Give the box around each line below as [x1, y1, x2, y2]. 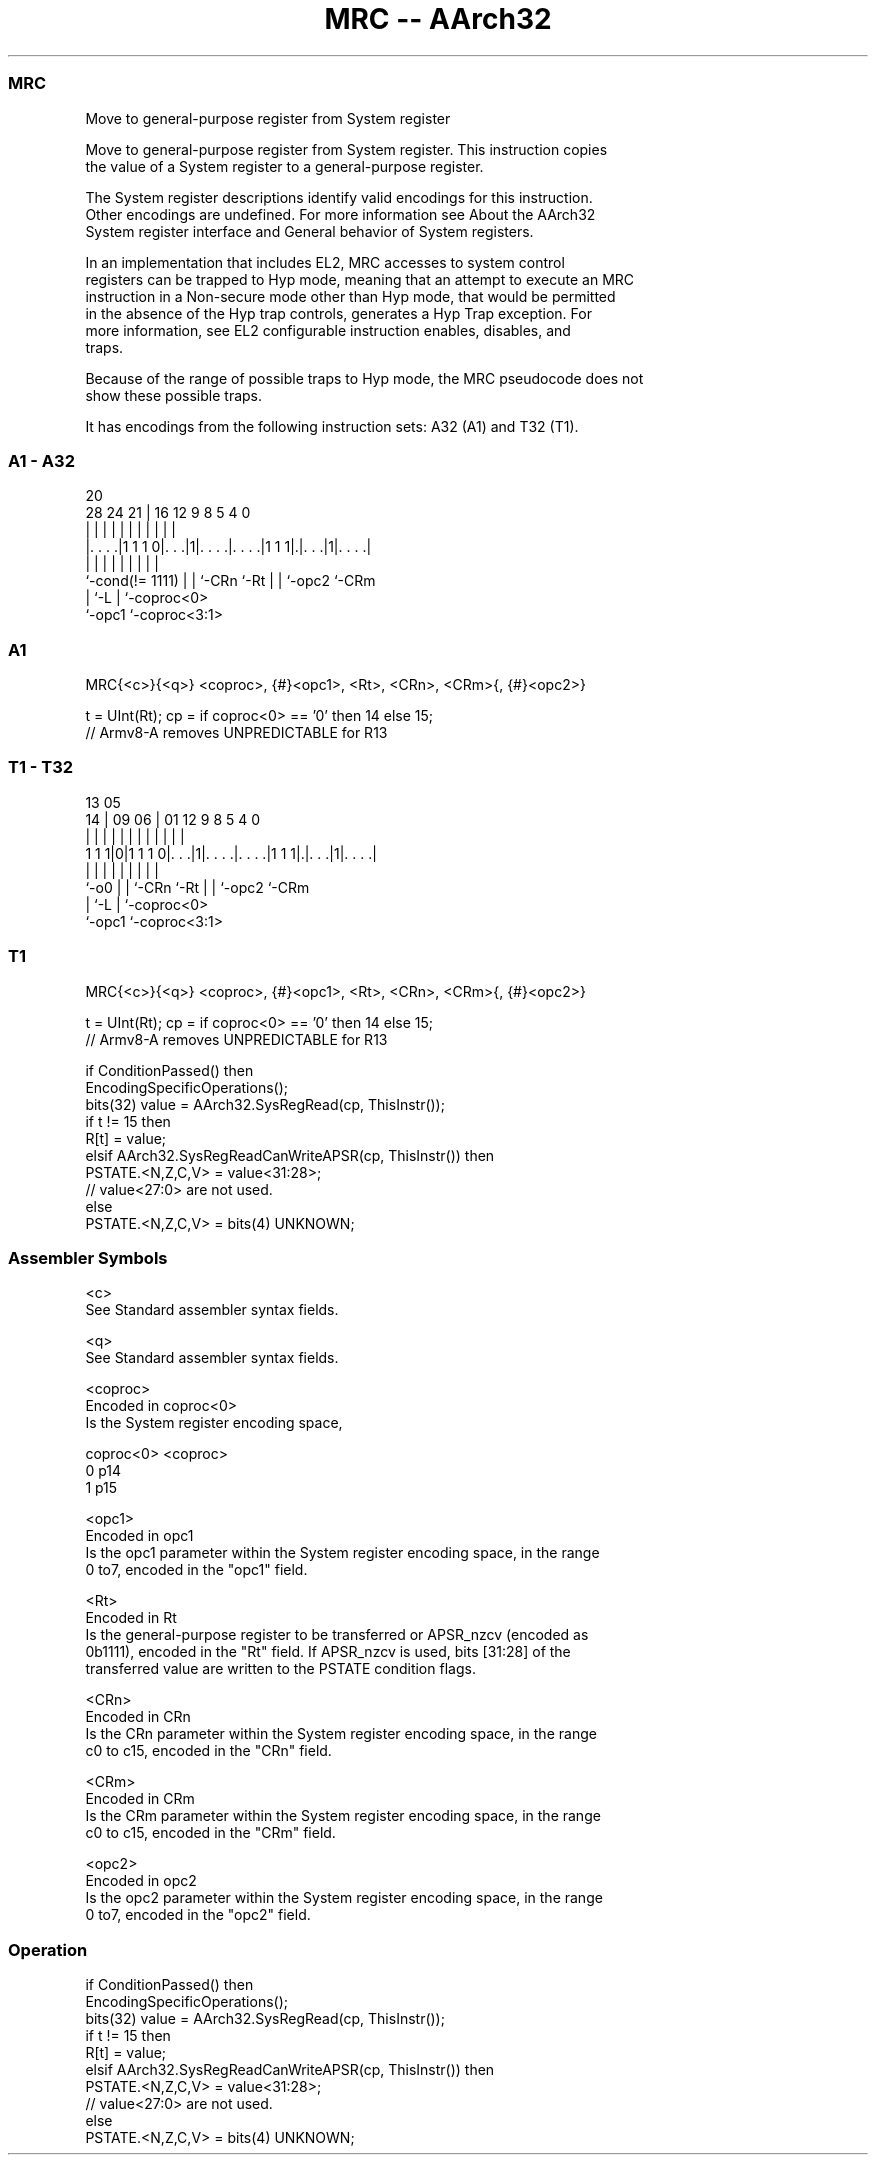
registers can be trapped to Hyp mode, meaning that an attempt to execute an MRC [85, 270, 635, 288]
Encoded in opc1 [85, 1527, 194, 1545]
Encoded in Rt [85, 1609, 177, 1627]
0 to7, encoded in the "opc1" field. [85, 1561, 308, 1579]
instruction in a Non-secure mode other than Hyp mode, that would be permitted [85, 287, 616, 305]
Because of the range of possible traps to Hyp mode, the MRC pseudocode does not [85, 369, 644, 387]
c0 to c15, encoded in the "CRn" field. [85, 1742, 332, 1760]
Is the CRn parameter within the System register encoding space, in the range [85, 1725, 597, 1743]
